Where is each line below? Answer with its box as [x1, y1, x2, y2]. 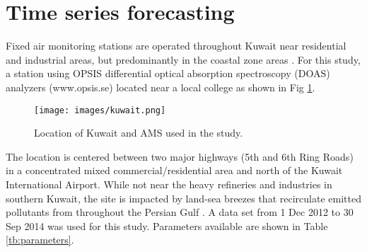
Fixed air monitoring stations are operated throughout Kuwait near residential [6, 38, 346, 53]
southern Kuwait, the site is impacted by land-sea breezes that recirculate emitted [6, 190, 361, 205]
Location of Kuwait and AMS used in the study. [34, 125, 243, 140]
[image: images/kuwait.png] [34, 105, 166, 115]
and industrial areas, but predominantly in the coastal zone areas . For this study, [6, 52, 361, 67]
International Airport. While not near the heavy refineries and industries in [6, 176, 332, 191]
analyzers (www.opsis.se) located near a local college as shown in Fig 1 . [6, 79, 315, 94]
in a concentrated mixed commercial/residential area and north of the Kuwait [6, 163, 343, 178]
